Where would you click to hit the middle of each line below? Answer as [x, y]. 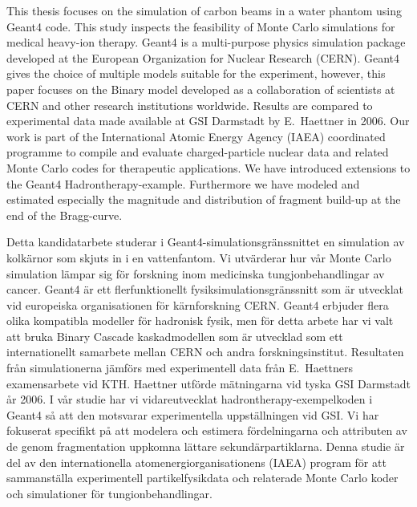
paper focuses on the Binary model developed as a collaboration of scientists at [201, 89]
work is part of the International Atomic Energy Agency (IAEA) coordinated [196, 136]
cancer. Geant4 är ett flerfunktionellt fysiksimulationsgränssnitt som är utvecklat [205, 289]
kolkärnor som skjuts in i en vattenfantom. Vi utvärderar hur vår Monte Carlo [199, 257]
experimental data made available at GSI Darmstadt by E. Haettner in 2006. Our [208, 121]
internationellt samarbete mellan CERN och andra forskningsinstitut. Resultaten [205, 352]
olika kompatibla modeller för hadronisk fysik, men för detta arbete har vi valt [200, 320]
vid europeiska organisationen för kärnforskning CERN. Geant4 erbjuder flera [198, 304]
